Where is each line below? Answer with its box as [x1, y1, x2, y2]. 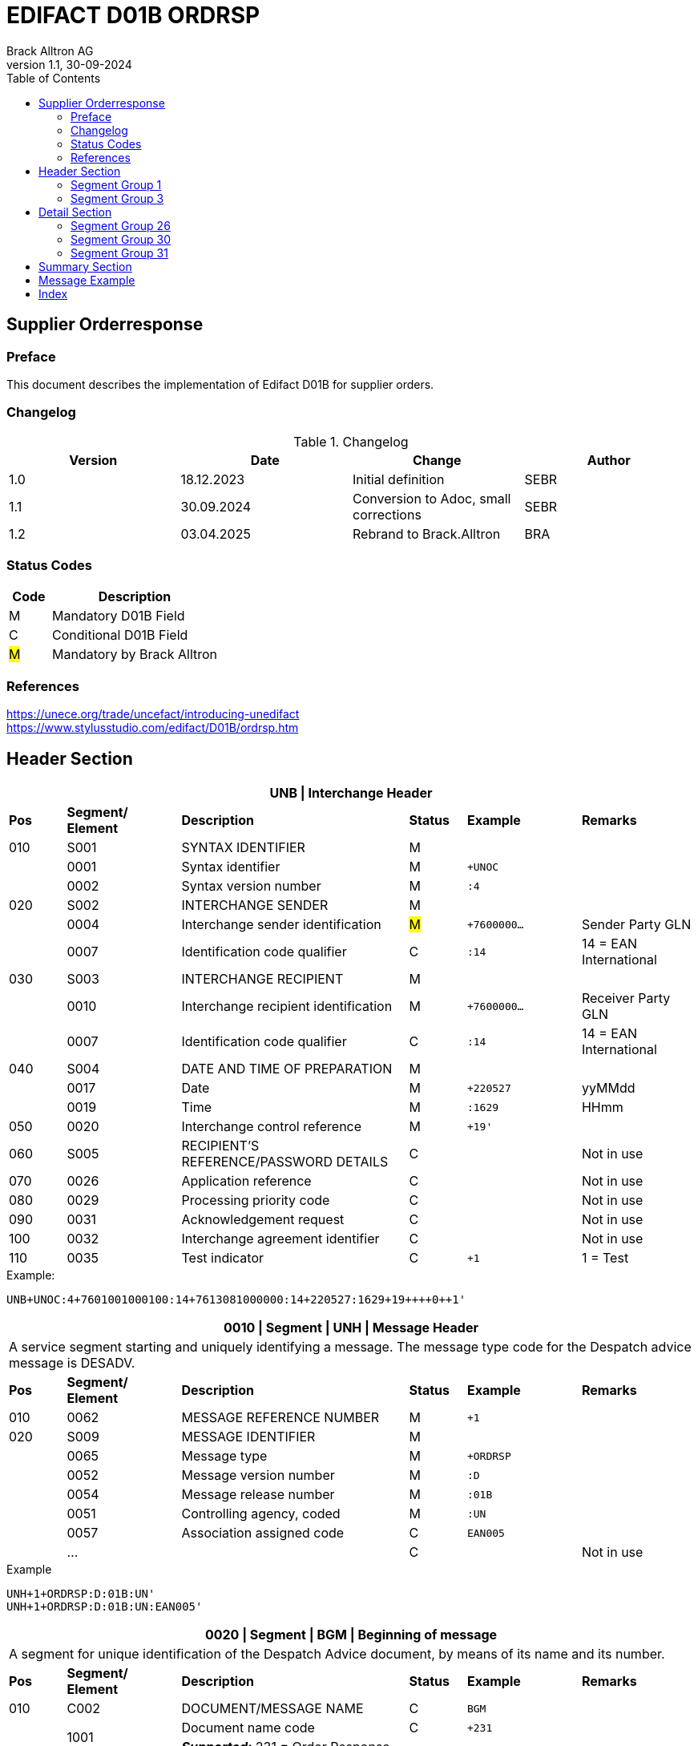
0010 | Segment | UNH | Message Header [224, 1320, 478, 1336]
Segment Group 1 [71, 177, 162, 192]
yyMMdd [581, 1080, 635, 1097]
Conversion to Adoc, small [353, 490, 511, 507]
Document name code [181, 1720, 315, 1736]
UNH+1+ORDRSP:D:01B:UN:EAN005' [6, 1600, 203, 1614]
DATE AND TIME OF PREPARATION [181, 1061, 393, 1077]
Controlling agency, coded [181, 1506, 341, 1522]
